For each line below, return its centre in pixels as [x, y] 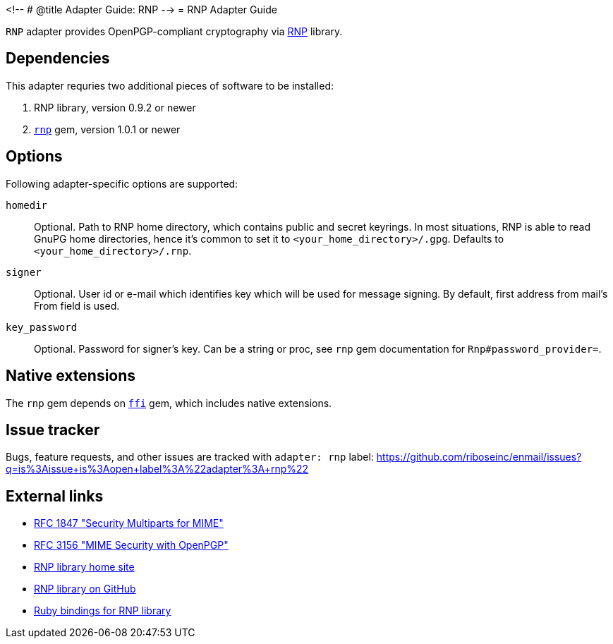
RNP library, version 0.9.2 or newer [115, 107]
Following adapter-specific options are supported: [122, 183]
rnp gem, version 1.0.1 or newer [107, 129]
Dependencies [58, 59]
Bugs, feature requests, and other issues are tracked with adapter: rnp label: [190, 457]
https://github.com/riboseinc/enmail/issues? [479, 457]
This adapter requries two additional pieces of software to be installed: [170, 85]
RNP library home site [84, 567]
